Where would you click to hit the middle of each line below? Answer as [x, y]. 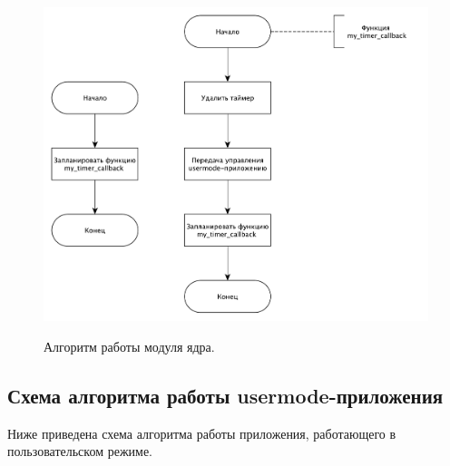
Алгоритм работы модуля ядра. [129, 347]
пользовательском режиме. [80, 451]
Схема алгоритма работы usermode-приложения [225, 396]
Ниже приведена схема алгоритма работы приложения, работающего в [202, 433]
